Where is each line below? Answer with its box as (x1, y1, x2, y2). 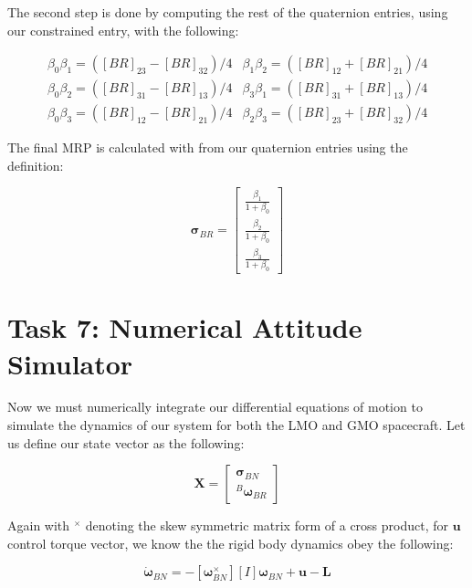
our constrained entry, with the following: (7, 20, 239, 39)
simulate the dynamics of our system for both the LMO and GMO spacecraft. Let (7, 415, 466, 435)
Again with (7, 516, 70, 535)
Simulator (7, 344, 133, 382)
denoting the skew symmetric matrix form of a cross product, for (85, 516, 448, 535)
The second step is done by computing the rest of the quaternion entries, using (7, 3, 448, 21)
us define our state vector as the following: (7, 433, 245, 452)
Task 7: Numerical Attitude (7, 309, 362, 346)
